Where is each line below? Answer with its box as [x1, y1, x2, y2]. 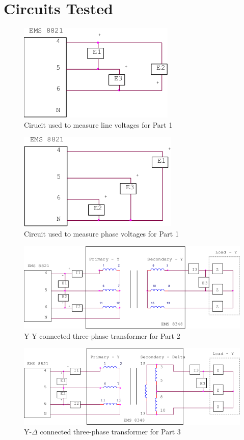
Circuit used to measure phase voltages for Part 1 [24, 228, 179, 239]
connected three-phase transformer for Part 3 [40, 426, 181, 437]
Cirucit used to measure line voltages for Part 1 [24, 119, 173, 130]
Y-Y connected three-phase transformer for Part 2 [24, 330, 180, 341]
